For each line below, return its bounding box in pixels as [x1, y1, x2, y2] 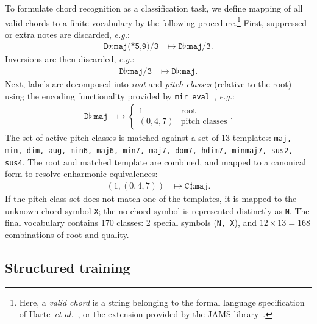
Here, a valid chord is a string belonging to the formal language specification [19, 295, 305, 308]
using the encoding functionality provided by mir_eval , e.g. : [5, 89, 235, 102]
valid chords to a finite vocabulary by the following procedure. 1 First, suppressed [5, 14, 307, 29]
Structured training [5, 257, 130, 276]
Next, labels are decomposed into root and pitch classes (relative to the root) [5, 77, 292, 90]
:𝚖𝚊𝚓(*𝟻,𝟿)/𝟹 [112, 42, 158, 51]
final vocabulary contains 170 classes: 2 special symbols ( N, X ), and [5, 216, 257, 229]
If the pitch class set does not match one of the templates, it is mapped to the [5, 192, 297, 204]
